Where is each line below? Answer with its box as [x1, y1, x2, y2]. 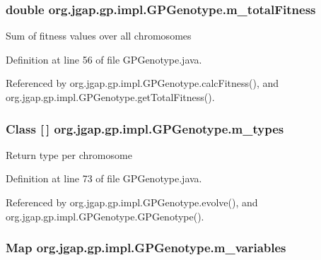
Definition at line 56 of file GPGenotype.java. [6, 52, 202, 66]
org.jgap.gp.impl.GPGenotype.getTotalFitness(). [6, 90, 215, 104]
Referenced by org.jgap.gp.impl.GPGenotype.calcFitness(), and [6, 76, 279, 90]
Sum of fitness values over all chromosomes [6, 28, 192, 43]
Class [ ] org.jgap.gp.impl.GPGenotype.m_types [6, 119, 284, 137]
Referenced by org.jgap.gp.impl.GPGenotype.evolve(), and [6, 195, 258, 209]
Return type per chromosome [6, 147, 132, 162]
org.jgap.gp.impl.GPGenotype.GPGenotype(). [6, 208, 204, 223]
